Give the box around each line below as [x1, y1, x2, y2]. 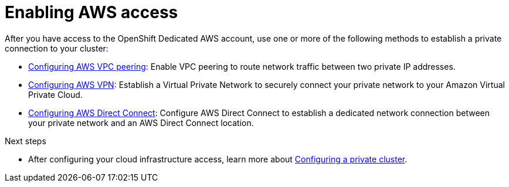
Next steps [5, 135, 46, 146]
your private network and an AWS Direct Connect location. [28, 117, 254, 128]
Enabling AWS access [5, 2, 178, 22]
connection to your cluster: [5, 43, 108, 53]
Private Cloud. [28, 89, 83, 100]
